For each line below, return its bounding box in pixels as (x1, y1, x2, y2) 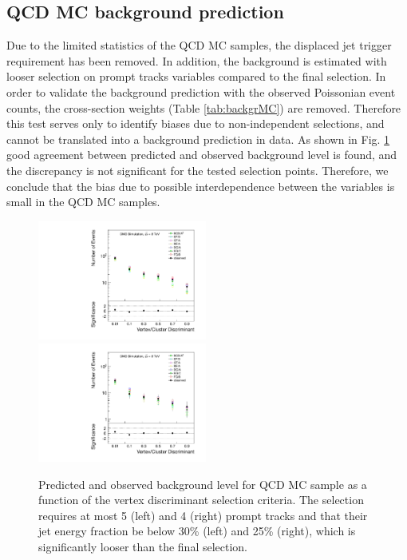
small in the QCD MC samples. (6, 193, 160, 210)
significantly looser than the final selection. (38, 538, 248, 554)
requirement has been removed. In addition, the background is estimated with (6, 52, 387, 69)
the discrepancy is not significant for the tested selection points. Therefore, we (6, 161, 389, 178)
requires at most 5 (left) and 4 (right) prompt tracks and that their (38, 506, 368, 523)
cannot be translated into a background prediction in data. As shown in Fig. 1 (6, 130, 390, 147)
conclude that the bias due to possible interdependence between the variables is (6, 177, 395, 194)
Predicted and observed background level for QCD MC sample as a (38, 475, 367, 492)
